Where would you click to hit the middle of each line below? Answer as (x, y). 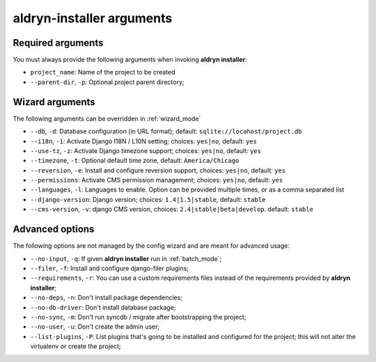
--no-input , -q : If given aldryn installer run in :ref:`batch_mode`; (126, 258)
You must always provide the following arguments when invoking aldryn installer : (130, 60)
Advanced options (54, 229)
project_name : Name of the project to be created (103, 72)
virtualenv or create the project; (76, 346)
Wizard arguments (54, 102)
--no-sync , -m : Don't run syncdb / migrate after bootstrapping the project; (138, 317)
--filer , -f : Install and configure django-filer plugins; (110, 268)
